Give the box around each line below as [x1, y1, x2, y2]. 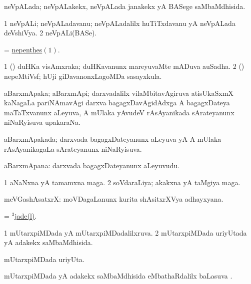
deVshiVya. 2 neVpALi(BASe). [4, 27, 97, 38]
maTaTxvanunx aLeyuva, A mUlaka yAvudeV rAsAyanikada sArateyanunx [4, 107, 234, 117]
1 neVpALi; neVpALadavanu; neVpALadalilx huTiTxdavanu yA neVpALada [4, 17, 235, 28]
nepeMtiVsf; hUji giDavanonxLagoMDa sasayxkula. [4, 70, 162, 81]
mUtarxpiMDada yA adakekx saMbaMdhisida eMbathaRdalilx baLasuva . [4, 271, 232, 281]
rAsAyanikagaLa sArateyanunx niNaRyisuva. [4, 143, 142, 154]
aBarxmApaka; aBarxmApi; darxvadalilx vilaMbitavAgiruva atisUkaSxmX [4, 87, 233, 98]
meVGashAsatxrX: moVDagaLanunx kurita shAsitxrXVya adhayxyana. [4, 194, 223, 204]
